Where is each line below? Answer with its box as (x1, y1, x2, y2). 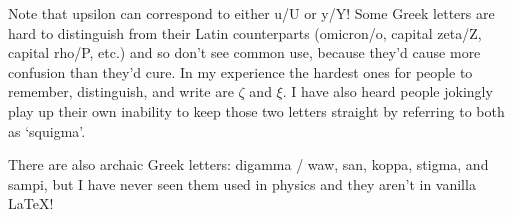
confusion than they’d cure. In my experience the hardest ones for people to (8, 61, 473, 82)
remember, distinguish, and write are (8, 81, 234, 102)
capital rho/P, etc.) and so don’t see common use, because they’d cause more (8, 42, 481, 63)
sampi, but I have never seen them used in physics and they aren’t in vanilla (8, 173, 476, 194)
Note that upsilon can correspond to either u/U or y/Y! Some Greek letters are (8, 3, 495, 23)
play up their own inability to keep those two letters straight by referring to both (8, 100, 505, 121)
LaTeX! (8, 193, 54, 214)
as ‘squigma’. (8, 120, 86, 141)
